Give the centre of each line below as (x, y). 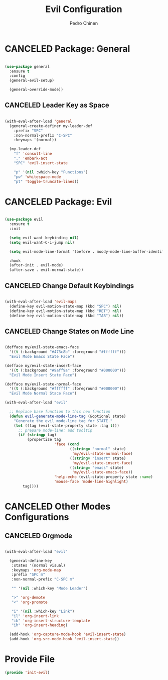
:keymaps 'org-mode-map (36, 570)
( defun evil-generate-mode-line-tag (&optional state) (68, 416)
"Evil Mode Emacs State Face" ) (42, 357)
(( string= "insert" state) (98, 458)
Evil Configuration (84, 9)
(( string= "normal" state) (98, 449)
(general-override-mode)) (36, 90)
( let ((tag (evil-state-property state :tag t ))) (67, 426)
